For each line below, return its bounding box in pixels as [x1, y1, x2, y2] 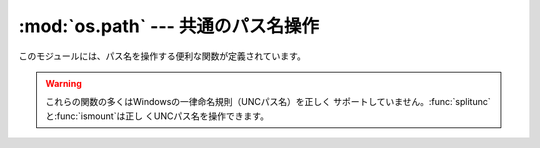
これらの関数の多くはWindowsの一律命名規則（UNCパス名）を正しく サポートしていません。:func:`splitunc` [45, 96, 492, 108]
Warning [45, 77, 82, 89]
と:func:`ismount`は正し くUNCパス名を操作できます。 [45, 110, 270, 122]
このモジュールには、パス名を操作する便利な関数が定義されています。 [18, 50, 307, 62]
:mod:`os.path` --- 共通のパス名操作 [18, 15, 320, 37]
